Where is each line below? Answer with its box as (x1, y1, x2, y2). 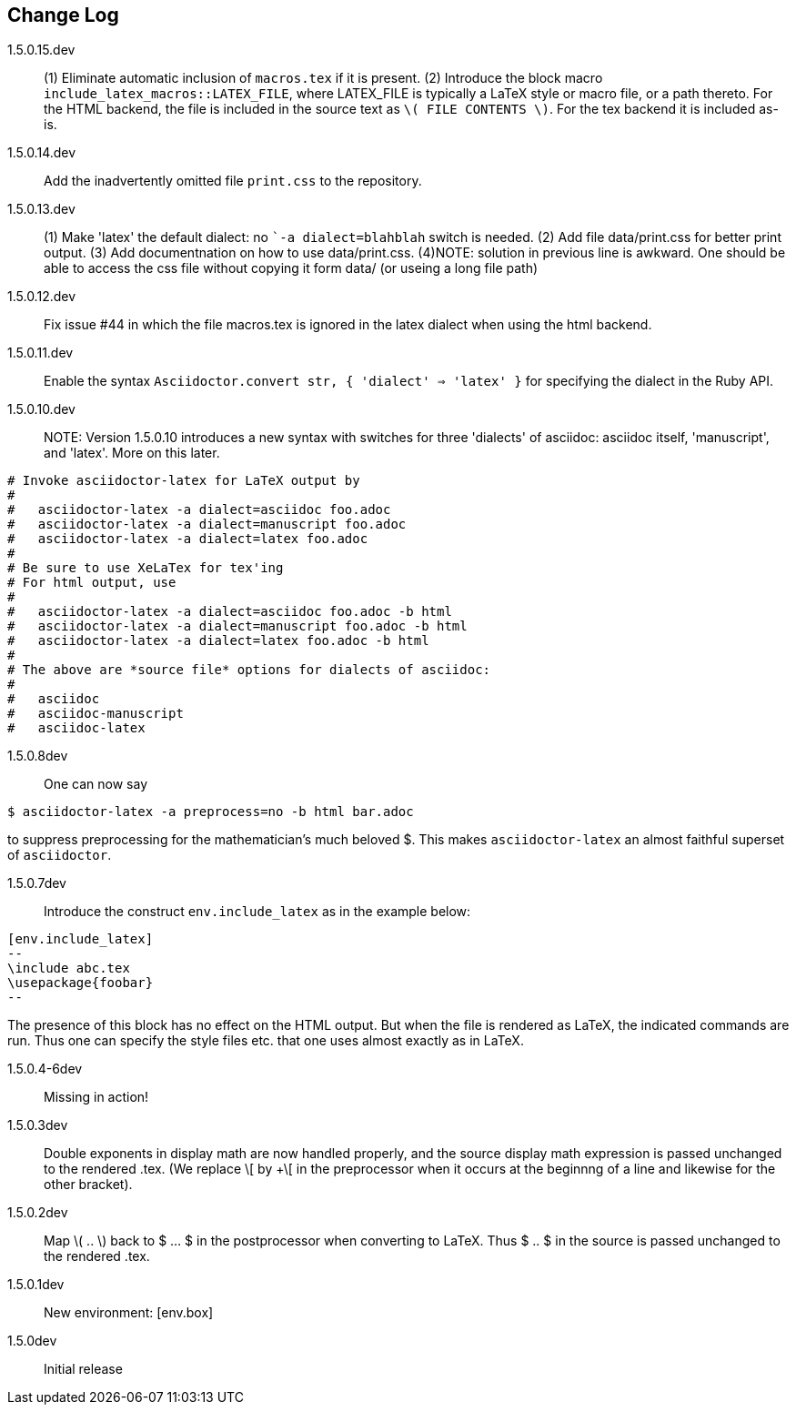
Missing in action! (44, 1089, 149, 1105)
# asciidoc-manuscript (7, 706, 184, 721)
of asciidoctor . (7, 847, 112, 863)
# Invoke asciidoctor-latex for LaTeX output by (7, 473, 360, 489)
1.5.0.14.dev (7, 145, 76, 161)
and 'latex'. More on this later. (44, 445, 220, 461)
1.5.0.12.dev (7, 288, 76, 305)
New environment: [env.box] (44, 1305, 214, 1321)
